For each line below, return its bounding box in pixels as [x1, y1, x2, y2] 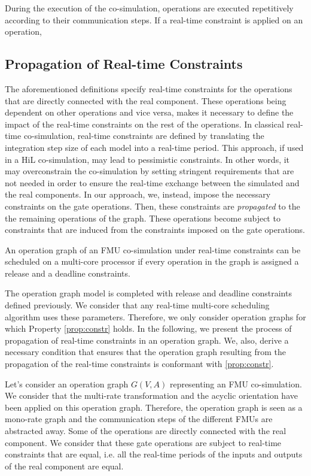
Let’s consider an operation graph [5, 377, 129, 390]
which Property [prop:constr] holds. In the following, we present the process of [5, 322, 292, 335]
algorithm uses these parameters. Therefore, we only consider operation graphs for [5, 310, 306, 323]
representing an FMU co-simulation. [169, 377, 302, 390]
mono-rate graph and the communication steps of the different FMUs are [5, 413, 273, 425]
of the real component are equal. [5, 459, 124, 472]
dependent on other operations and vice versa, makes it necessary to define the [5, 106, 294, 119]
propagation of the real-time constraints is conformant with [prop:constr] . [5, 357, 274, 370]
